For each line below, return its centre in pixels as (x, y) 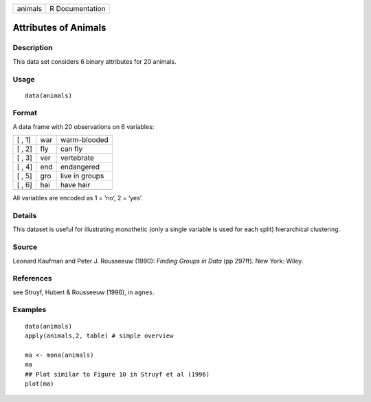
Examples (30, 310)
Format (25, 113)
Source (25, 247)
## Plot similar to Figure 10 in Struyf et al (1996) (117, 374)
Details (25, 216)
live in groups (82, 176)
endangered (80, 167)
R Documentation (77, 9)
